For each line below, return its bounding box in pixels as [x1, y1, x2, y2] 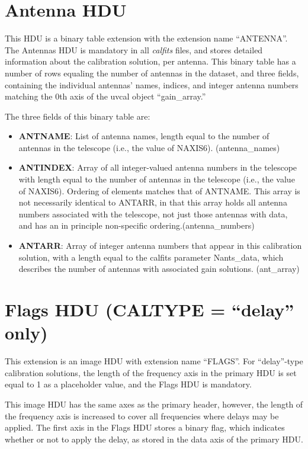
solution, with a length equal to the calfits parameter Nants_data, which [18, 251, 284, 263]
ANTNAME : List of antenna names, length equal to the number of [18, 130, 269, 142]
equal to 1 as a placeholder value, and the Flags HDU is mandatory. [5, 378, 252, 390]
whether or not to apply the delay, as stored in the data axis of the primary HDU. [5, 432, 303, 445]
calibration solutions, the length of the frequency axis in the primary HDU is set [5, 366, 297, 379]
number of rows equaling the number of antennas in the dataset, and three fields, [5, 66, 299, 79]
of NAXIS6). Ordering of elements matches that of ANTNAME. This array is [18, 184, 300, 197]
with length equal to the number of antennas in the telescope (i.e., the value [18, 173, 295, 185]
